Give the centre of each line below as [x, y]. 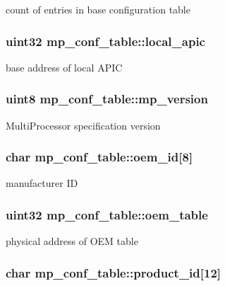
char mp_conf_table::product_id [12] [114, 272]
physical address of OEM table [72, 241]
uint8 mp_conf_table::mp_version [107, 99]
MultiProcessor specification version [83, 125]
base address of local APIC [64, 67]
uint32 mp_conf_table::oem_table [107, 214]
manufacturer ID [42, 183]
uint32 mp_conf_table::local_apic [105, 41]
